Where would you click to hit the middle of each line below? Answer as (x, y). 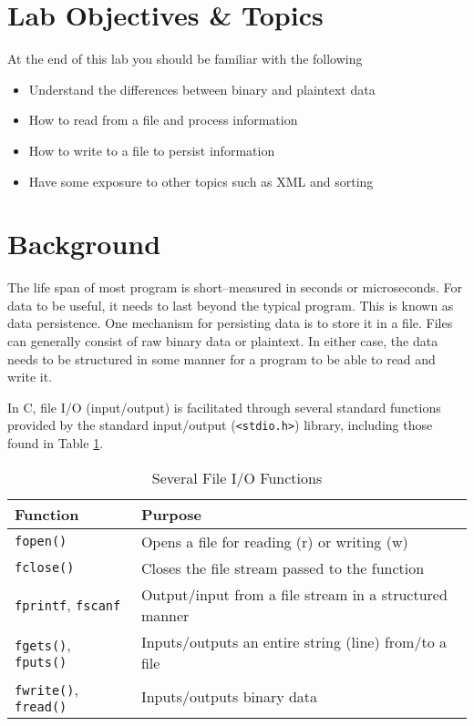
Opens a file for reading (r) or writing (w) (274, 541)
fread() (41, 706)
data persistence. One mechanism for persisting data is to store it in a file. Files (230, 323)
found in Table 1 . (56, 443)
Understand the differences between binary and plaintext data (202, 89)
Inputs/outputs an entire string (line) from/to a (294, 641)
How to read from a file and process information (163, 120)
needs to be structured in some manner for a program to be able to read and (222, 358)
